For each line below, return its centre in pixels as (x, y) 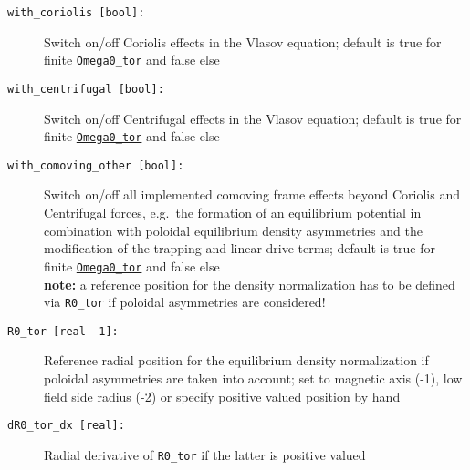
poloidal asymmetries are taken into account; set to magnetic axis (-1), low (253, 378)
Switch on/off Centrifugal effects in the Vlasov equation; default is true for (253, 118)
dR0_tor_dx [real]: (66, 426)
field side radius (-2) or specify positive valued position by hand (222, 396)
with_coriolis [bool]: (76, 13)
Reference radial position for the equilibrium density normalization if (236, 360)
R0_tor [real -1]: (63, 331)
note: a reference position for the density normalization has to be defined (250, 284)
